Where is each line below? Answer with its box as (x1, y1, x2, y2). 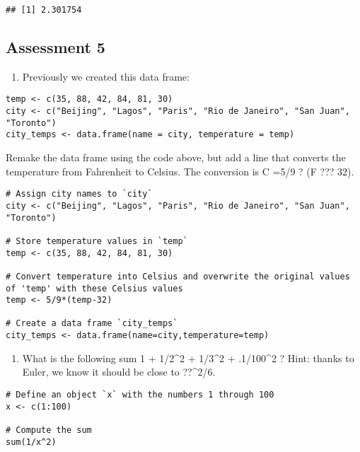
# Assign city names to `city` (6, 189, 153, 199)
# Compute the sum (6, 424, 92, 435)
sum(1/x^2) (6, 436, 57, 447)
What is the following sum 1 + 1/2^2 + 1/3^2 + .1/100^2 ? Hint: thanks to (22, 350, 354, 365)
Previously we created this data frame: (22, 69, 190, 83)
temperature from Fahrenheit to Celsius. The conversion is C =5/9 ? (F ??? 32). (6, 163, 354, 178)
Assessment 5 (6, 36, 105, 58)
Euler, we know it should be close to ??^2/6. (22, 364, 216, 379)
